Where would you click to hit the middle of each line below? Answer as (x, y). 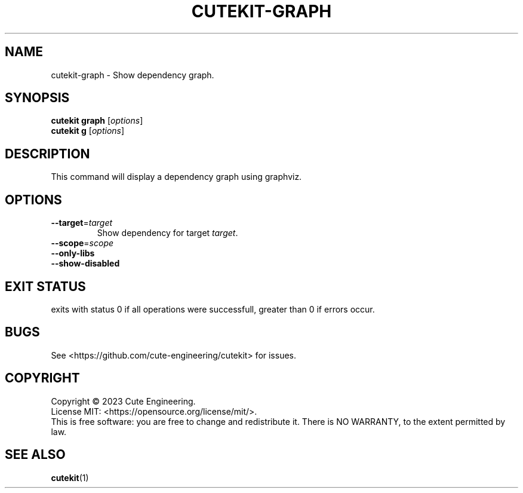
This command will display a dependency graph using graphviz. (176, 177)
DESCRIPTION (47, 154)
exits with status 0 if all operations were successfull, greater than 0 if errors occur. (213, 309)
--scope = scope (82, 243)
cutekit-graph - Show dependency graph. (133, 75)
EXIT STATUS (45, 286)
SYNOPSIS (37, 98)
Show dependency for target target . (167, 233)
